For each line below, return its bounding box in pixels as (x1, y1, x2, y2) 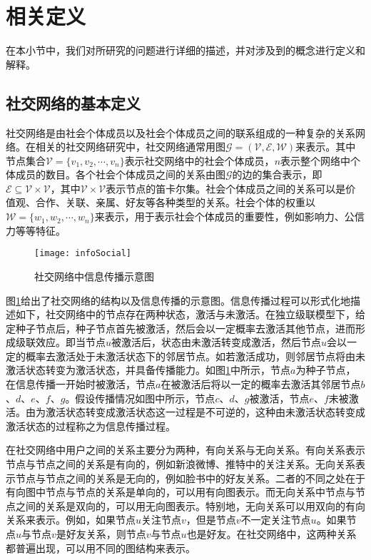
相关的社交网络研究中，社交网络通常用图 (35, 139, 225, 154)
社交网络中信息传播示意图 (34, 268, 154, 283)
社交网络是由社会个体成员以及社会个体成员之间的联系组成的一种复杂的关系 (6, 125, 355, 140)
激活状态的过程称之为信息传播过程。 (6, 418, 176, 433)
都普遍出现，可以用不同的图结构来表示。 (6, 540, 195, 555)
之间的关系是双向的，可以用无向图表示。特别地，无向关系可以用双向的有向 (15, 498, 365, 513)
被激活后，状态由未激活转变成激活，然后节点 (111, 335, 322, 350)
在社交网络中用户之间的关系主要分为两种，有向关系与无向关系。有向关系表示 (6, 442, 365, 457)
